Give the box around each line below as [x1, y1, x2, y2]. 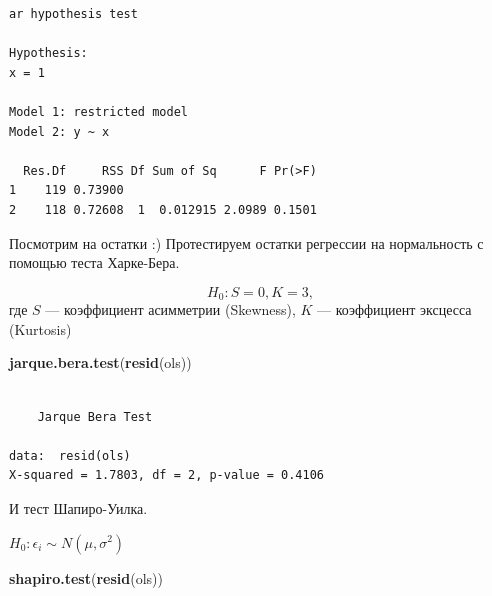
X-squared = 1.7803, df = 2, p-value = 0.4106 [9, 468, 324, 483]
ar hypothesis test [9, 7, 138, 21]
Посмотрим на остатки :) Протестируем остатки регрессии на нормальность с [9, 232, 484, 253]
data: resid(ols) [9, 448, 131, 463]
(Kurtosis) [9, 318, 72, 339]
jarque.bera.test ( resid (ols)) [9, 352, 192, 373]
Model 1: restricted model [9, 104, 188, 119]
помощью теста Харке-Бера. [9, 252, 180, 273]
